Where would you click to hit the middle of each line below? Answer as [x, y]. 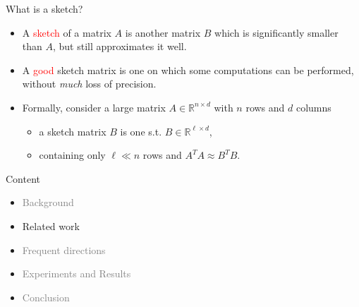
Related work [51, 225]
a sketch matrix [73, 131]
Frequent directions [64, 249]
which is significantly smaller [276, 32]
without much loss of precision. [89, 84]
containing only [72, 155]
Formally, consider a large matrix [94, 107]
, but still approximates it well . [120, 46]
